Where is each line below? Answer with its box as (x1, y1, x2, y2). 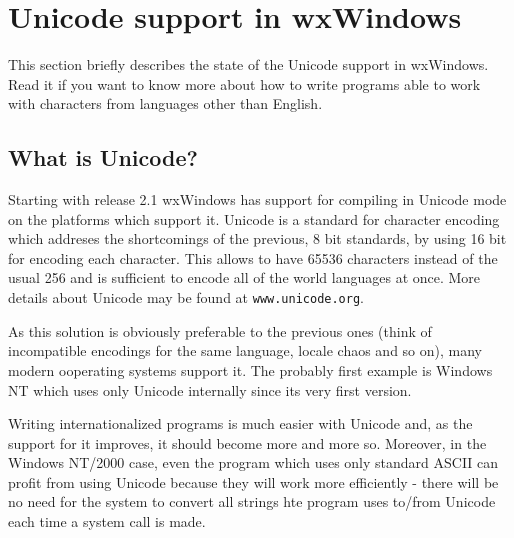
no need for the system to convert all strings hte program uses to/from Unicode (8, 491, 496, 512)
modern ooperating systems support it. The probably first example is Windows (8, 359, 493, 380)
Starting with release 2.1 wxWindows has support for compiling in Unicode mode (8, 189, 507, 210)
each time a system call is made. (8, 511, 206, 532)
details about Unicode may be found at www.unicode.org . (8, 287, 365, 308)
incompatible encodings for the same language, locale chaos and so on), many (8, 340, 482, 361)
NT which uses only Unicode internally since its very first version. (8, 379, 412, 400)
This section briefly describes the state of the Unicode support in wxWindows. (8, 54, 489, 75)
